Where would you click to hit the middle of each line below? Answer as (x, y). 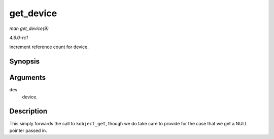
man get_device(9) (29, 28)
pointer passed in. (28, 130)
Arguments (28, 78)
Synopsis (25, 62)
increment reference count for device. (49, 47)
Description (28, 111)
